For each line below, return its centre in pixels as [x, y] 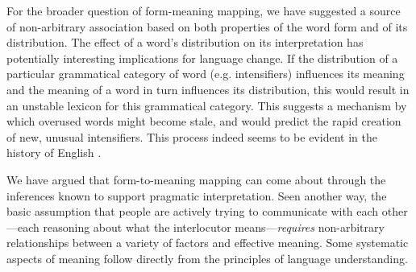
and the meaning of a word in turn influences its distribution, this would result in [208, 89]
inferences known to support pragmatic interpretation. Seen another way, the [197, 195]
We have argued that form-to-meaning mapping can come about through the [196, 179]
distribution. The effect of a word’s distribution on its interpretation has [185, 42]
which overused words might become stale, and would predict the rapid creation [204, 121]
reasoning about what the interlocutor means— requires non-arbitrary [214, 227]
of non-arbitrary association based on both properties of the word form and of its [207, 26]
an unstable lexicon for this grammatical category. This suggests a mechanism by [207, 105]
